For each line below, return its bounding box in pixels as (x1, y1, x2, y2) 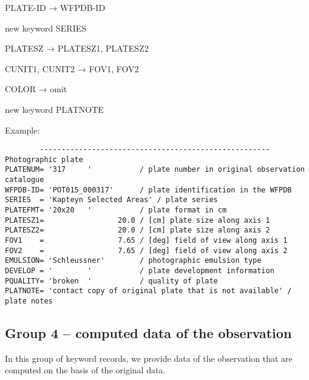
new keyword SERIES (5, 21, 87, 34)
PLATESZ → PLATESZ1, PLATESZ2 (5, 42, 149, 55)
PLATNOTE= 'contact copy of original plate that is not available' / (5, 287, 292, 296)
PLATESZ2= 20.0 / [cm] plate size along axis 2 (5, 226, 270, 235)
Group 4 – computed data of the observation (5, 324, 292, 342)
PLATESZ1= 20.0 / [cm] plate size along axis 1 (5, 215, 270, 225)
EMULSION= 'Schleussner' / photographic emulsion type (5, 256, 262, 265)
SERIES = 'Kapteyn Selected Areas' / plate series (5, 195, 218, 205)
